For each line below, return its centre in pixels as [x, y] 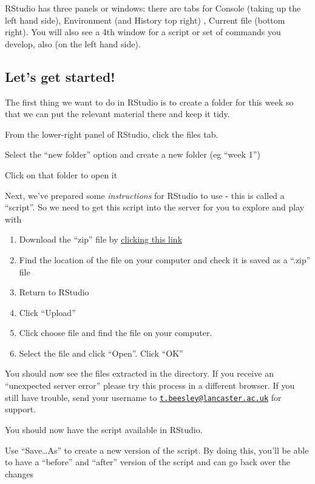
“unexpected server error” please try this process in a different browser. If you [150, 385]
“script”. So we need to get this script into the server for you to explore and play [155, 207]
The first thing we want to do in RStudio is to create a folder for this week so [149, 102]
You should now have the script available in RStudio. [104, 429]
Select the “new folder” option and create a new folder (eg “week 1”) [133, 154]
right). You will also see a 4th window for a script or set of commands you [143, 32]
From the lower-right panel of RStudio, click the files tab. [112, 134]
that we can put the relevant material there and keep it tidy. [117, 114]
